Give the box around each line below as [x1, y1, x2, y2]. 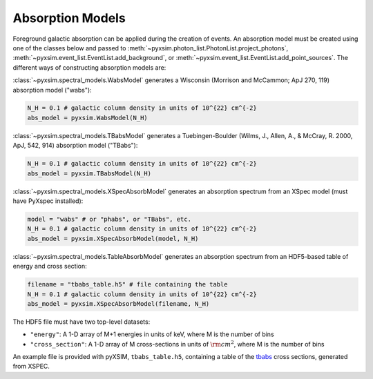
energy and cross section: [12, 262, 88, 271]
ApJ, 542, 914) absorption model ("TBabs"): [12, 142, 138, 150]
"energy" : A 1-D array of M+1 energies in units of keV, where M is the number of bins [30, 330, 274, 338]
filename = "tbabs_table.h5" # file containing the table [27, 280, 228, 289]
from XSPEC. [12, 362, 50, 371]
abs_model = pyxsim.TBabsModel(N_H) [27, 169, 152, 177]
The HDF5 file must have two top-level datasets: [12, 318, 151, 326]
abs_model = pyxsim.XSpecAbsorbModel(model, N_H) [27, 235, 199, 242]
